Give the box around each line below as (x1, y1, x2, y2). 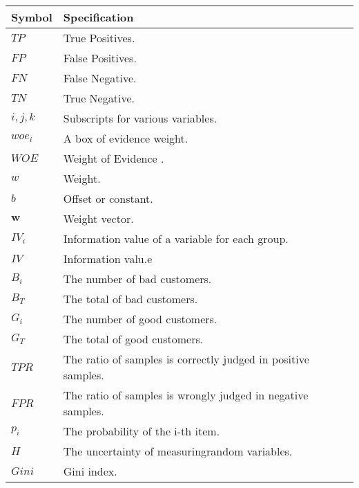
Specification (63, 9, 134, 25)
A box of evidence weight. (63, 130, 188, 146)
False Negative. (63, 70, 137, 86)
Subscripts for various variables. (63, 110, 217, 126)
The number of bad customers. (63, 271, 212, 287)
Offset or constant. (63, 190, 153, 206)
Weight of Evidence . (63, 150, 164, 166)
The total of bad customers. (63, 291, 198, 307)
